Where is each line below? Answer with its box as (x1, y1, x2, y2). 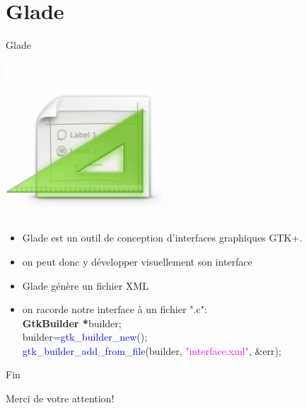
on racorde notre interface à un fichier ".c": (22, 302, 207, 317)
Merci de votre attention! (6, 391, 115, 406)
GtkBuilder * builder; (22, 315, 122, 330)
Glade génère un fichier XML (22, 278, 149, 293)
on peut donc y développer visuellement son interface (22, 254, 253, 268)
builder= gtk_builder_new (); (22, 329, 148, 344)
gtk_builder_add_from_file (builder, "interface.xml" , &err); (22, 343, 282, 358)
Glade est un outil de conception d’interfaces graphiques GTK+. (22, 230, 303, 245)
